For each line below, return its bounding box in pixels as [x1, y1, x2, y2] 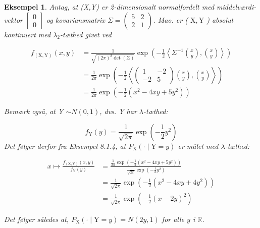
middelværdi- [217, 2, 256, 12]
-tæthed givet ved [60, 29, 112, 39]
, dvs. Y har [99, 105, 137, 116]
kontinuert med [4, 29, 51, 39]
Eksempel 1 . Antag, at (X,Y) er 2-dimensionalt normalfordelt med [4, 2, 215, 12]
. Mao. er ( [153, 14, 188, 25]
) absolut [206, 14, 234, 25]
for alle [162, 213, 185, 224]
